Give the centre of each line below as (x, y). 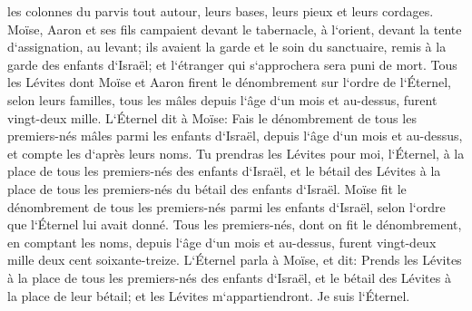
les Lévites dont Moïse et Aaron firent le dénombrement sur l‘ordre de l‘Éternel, (230, 82)
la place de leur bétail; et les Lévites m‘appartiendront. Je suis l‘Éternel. (209, 295)
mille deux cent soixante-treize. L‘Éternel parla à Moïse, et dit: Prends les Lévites (235, 260)
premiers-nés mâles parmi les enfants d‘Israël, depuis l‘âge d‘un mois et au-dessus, (235, 136)
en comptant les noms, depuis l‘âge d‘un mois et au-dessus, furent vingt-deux (222, 242)
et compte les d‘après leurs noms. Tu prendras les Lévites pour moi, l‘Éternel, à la (236, 153)
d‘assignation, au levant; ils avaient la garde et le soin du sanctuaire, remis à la (227, 47)
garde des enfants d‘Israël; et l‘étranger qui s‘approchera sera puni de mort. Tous (232, 64)
